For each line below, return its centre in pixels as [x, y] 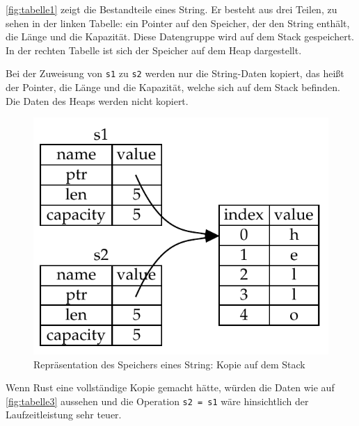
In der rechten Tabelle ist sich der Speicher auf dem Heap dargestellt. [154, 50]
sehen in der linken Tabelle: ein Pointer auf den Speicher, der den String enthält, [178, 23]
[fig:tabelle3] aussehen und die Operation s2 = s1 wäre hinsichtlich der [157, 401]
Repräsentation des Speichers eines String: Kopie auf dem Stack [169, 364]
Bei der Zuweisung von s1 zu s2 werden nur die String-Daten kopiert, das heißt [175, 73]
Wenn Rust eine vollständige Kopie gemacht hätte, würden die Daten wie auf [170, 387]
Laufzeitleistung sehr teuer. [64, 415]
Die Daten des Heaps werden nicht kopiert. [97, 100]
